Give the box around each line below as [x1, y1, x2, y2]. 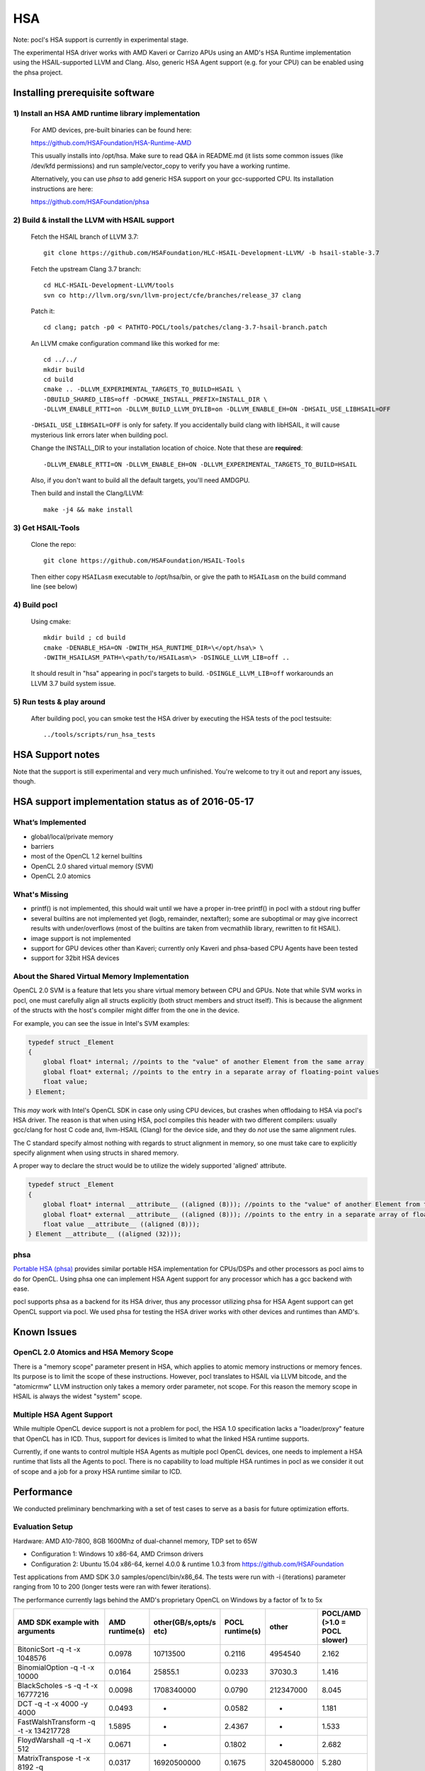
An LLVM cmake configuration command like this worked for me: [30, 339, 220, 347]
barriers [30, 842, 55, 851]
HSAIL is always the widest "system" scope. [13, 1392, 142, 1401]
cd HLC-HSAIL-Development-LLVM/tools [43, 281, 175, 290]
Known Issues [13, 1325, 77, 1338]
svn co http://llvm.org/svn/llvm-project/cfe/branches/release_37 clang [43, 291, 301, 299]
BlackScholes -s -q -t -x [17, 1681, 98, 1691]
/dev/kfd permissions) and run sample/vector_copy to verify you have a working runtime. [30, 162, 290, 170]
